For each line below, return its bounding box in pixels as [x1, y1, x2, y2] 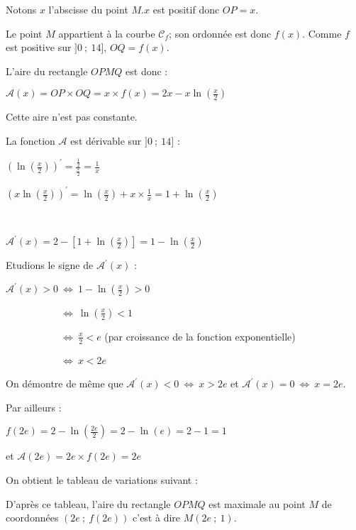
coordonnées [6, 510, 59, 525]
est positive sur [6, 40, 72, 55]
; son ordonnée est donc [169, 26, 272, 40]
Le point [6, 26, 43, 40]
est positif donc [152, 2, 220, 16]
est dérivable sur [70, 133, 142, 148]
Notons [6, 2, 37, 16]
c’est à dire [133, 510, 181, 525]
